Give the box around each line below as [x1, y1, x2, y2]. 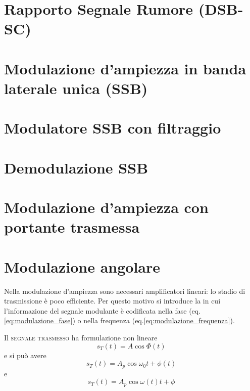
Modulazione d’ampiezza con [4, 197, 209, 218]
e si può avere [4, 350, 46, 360]
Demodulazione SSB [4, 157, 148, 178]
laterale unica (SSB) [4, 77, 148, 98]
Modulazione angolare [4, 256, 161, 277]
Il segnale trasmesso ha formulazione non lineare [4, 332, 158, 342]
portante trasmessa [4, 216, 140, 237]
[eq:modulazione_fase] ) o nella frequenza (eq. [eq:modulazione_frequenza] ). [4, 315, 235, 326]
